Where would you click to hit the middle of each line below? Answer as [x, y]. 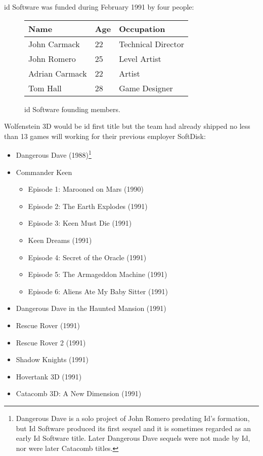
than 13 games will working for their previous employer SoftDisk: [105, 136]
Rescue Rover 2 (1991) [51, 342]
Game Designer [146, 88]
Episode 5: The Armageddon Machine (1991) [98, 274]
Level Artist [140, 58]
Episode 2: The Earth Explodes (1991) [88, 206]
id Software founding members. [72, 109]
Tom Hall [45, 88]
